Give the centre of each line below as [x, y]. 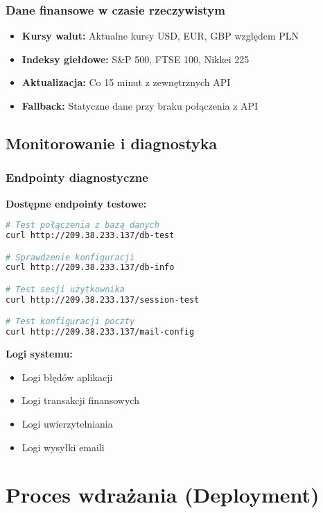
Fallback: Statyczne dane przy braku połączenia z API [140, 106]
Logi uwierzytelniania [67, 423]
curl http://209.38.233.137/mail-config [100, 332]
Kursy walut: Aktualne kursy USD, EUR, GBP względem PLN [160, 36]
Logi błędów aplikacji [67, 377]
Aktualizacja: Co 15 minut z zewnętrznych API [126, 82]
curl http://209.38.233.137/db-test [90, 236]
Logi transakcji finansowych [80, 400]
